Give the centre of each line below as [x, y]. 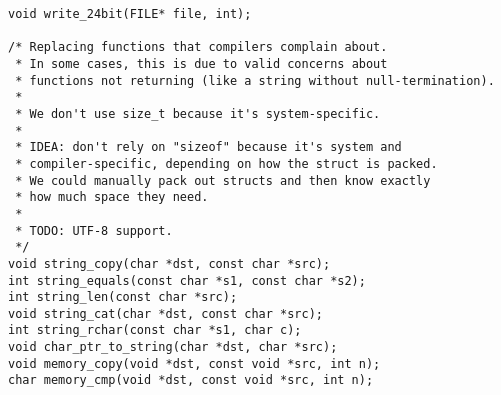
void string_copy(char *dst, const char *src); [169, 263]
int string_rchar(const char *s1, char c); [155, 330]
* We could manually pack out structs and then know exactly [223, 180]
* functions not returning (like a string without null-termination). [255, 80]
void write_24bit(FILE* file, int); [130, 14]
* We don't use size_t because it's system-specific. [198, 113]
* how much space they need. [112, 197]
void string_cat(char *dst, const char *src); [165, 313]
